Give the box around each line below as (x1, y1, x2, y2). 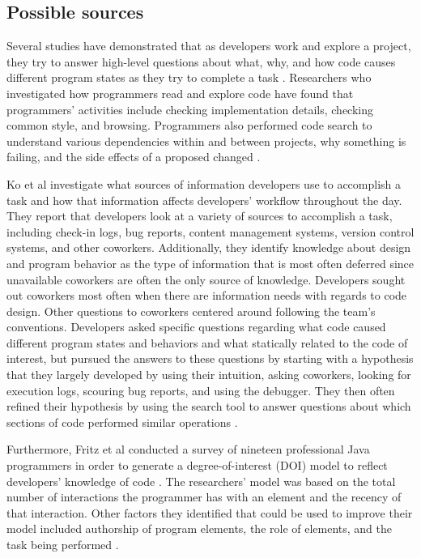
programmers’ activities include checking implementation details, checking (6, 100, 373, 117)
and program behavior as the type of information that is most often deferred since (6, 254, 415, 271)
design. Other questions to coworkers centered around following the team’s (6, 302, 376, 319)
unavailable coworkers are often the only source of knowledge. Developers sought (6, 270, 406, 288)
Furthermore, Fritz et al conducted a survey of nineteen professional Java (6, 441, 370, 458)
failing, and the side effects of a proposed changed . (6, 148, 261, 165)
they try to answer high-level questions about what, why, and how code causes (6, 53, 396, 70)
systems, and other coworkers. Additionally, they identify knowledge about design (6, 239, 411, 256)
